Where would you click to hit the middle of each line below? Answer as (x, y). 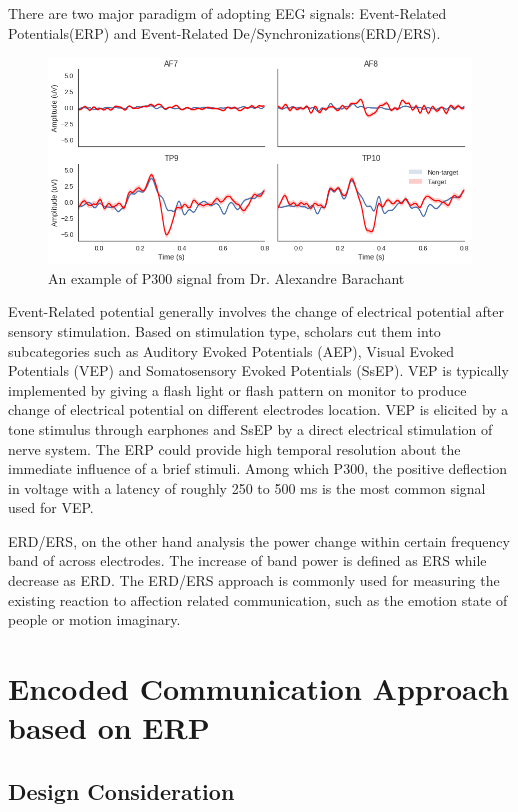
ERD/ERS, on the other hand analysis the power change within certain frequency (259, 540)
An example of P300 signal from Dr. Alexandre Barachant (226, 277)
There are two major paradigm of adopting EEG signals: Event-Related (227, 13)
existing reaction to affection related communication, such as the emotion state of (258, 599)
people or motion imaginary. (94, 619)
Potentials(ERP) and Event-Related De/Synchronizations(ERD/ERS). (224, 32)
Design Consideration (121, 790)
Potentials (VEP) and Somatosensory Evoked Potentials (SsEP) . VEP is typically (258, 370)
